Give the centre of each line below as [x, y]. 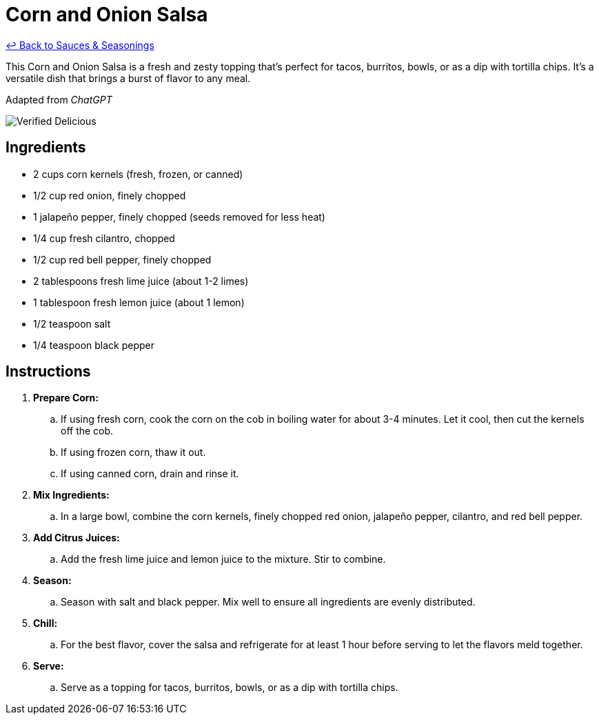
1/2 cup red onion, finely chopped [110, 195]
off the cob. [87, 431]
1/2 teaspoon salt [72, 323]
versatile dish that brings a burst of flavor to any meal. [128, 78]
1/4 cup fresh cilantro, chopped [104, 238]
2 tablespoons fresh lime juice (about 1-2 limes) [141, 281]
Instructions [48, 372]
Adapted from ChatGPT [59, 99]
